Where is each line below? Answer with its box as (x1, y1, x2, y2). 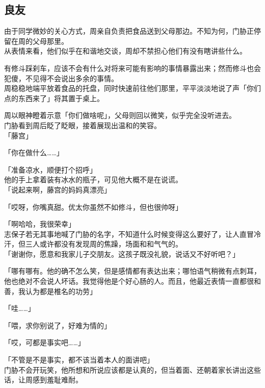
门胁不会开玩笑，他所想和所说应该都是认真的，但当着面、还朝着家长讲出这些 (4, 364, 261, 375)
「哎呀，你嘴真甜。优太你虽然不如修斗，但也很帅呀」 (4, 201, 182, 212)
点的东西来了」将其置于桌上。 (4, 92, 104, 103)
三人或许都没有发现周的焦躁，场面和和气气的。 (25, 238, 182, 249)
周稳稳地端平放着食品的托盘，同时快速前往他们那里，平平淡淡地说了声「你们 (4, 83, 261, 93)
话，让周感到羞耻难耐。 (4, 374, 83, 385)
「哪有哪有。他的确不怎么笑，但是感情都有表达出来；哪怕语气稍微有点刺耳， (4, 265, 261, 276)
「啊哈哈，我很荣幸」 (4, 219, 75, 229)
